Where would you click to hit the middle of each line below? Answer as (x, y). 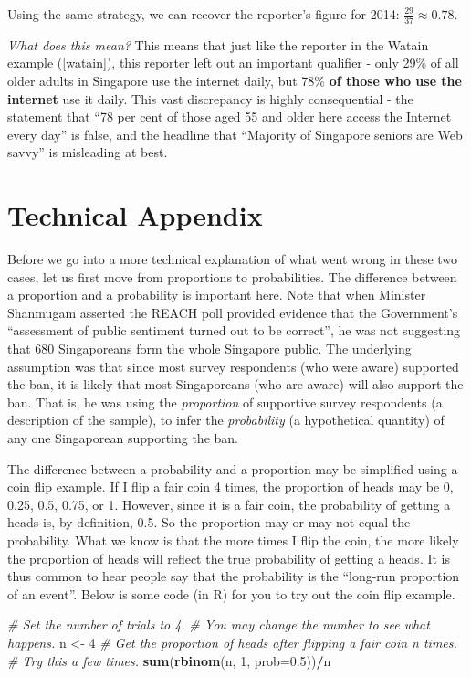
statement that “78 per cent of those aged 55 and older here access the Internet (230, 116)
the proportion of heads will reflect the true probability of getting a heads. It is (229, 558)
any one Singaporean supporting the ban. (123, 438)
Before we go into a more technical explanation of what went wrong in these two (233, 259)
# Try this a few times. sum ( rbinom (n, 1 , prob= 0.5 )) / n (169, 660)
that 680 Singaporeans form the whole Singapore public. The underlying (209, 349)
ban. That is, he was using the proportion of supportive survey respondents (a (225, 402)
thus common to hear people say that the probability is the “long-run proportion (234, 576)
